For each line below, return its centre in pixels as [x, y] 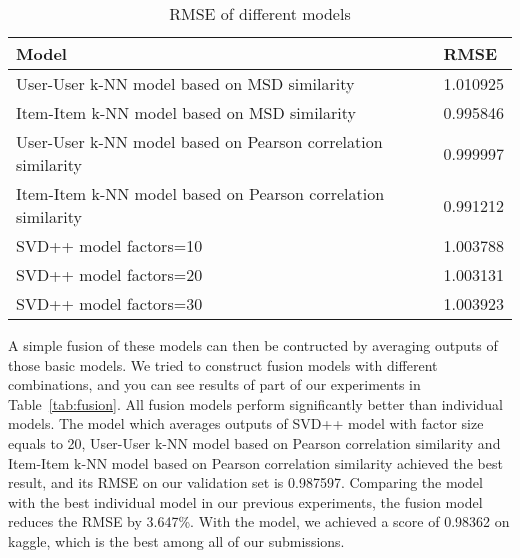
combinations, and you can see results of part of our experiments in [214, 384]
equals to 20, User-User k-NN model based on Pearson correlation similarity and [254, 442]
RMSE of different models [260, 13]
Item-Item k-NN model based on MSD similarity [186, 112]
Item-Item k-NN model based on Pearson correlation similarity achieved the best [255, 462]
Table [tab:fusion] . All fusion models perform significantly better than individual [255, 403]
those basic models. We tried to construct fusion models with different [223, 364]
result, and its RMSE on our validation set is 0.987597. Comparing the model [245, 482]
